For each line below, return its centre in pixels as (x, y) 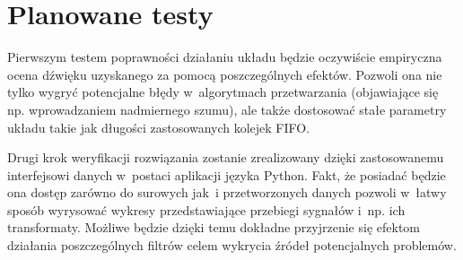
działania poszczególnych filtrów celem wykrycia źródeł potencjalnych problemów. (232, 245)
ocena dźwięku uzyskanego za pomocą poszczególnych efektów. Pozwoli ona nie (225, 74)
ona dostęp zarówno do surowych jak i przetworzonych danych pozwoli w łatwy (227, 192)
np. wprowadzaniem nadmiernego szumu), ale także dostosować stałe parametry (227, 109)
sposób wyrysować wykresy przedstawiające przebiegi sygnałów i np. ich (206, 209)
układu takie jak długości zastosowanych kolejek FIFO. (159, 127)
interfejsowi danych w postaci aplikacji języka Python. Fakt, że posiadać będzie (227, 174)
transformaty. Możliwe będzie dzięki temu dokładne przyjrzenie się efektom (214, 227)
